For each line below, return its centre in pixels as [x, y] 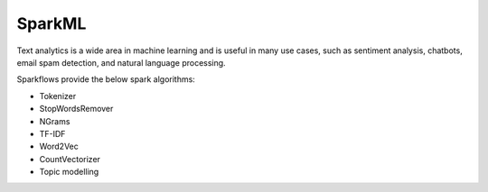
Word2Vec [59, 146]
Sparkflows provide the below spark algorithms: [106, 79]
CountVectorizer [70, 159]
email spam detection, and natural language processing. [121, 62]
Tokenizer [58, 96]
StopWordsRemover [76, 109]
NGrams [55, 121]
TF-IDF [52, 133]
